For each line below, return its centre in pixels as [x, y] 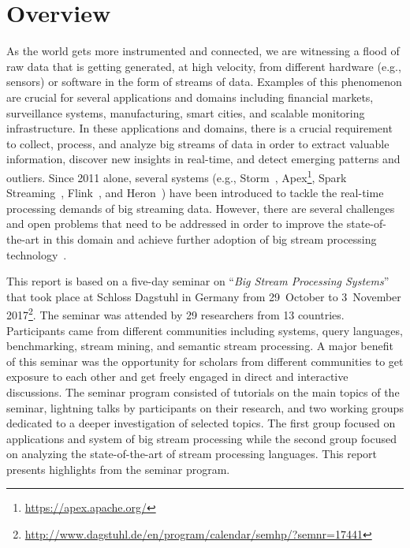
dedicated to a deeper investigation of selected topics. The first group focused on [201, 423]
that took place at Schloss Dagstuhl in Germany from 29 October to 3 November [204, 296]
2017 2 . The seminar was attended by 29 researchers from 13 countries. [175, 313]
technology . [37, 254]
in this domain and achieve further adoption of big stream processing [210, 239]
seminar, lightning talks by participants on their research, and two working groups [205, 407]
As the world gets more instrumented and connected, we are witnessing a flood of [203, 51]
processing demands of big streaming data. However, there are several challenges [201, 208]
